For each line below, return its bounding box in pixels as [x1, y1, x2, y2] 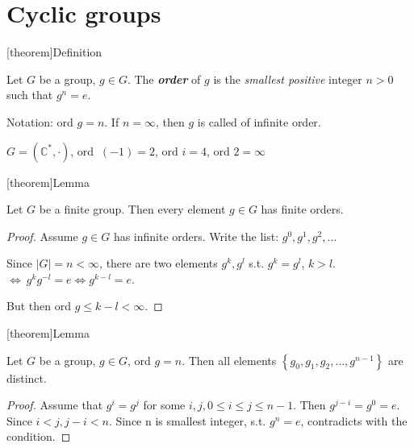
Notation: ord [6, 113, 73, 130]
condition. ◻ [6, 428, 71, 445]
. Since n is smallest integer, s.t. [108, 412, 266, 429]
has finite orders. [261, 201, 344, 218]
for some [143, 396, 186, 413]
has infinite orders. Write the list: [113, 227, 279, 244]
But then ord [6, 297, 71, 314]
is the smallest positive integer [213, 70, 362, 87]
